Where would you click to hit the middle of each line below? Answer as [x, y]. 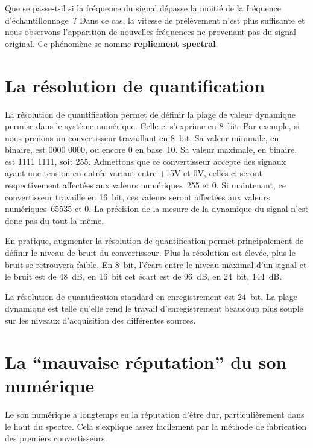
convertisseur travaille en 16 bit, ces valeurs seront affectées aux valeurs [138, 197]
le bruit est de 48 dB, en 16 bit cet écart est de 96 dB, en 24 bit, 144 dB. [144, 276]
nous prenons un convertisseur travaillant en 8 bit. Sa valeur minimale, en [142, 137]
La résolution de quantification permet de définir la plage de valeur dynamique [150, 114]
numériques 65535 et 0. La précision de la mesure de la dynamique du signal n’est [157, 209]
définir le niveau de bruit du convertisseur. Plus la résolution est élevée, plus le [150, 253]
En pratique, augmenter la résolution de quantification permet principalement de [154, 241]
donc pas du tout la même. [55, 220]
